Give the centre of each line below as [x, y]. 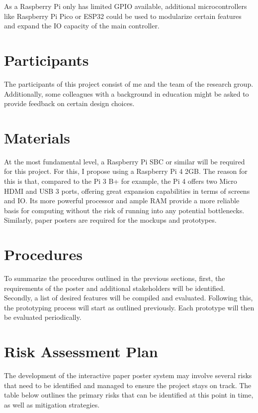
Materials [37, 137]
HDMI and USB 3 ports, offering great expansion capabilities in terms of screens [127, 191]
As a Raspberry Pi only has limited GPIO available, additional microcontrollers [126, 6]
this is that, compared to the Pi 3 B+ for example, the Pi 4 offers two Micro [121, 181]
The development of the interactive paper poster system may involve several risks [128, 375]
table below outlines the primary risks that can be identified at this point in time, [129, 395]
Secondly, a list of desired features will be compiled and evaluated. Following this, [129, 298]
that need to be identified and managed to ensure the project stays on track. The [128, 385]
